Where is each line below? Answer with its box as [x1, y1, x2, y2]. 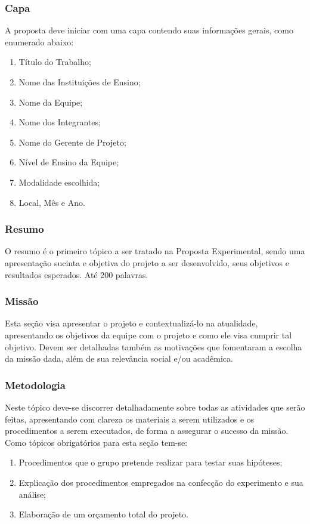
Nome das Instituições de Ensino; [18, 76, 141, 88]
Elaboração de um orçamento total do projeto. [18, 508, 189, 520]
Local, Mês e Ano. [18, 196, 85, 208]
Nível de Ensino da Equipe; [18, 156, 119, 168]
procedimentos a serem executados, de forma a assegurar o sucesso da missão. [5, 424, 289, 437]
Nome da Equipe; [18, 95, 83, 108]
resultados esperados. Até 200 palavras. [5, 268, 148, 281]
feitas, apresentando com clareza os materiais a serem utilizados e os [5, 412, 255, 425]
